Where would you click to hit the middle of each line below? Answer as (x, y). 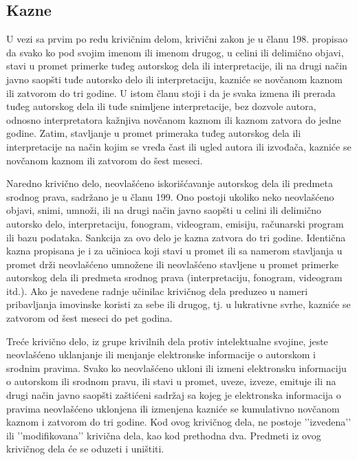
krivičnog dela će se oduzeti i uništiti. (85, 449)
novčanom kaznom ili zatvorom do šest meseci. (105, 160)
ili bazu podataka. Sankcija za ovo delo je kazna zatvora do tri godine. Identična (176, 237)
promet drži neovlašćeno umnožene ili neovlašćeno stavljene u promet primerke (172, 264)
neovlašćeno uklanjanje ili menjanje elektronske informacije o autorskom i (161, 354)
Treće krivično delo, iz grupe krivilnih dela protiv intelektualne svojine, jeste (167, 341)
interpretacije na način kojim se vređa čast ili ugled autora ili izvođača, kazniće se (179, 146)
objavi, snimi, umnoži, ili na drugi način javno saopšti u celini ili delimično (164, 210)
